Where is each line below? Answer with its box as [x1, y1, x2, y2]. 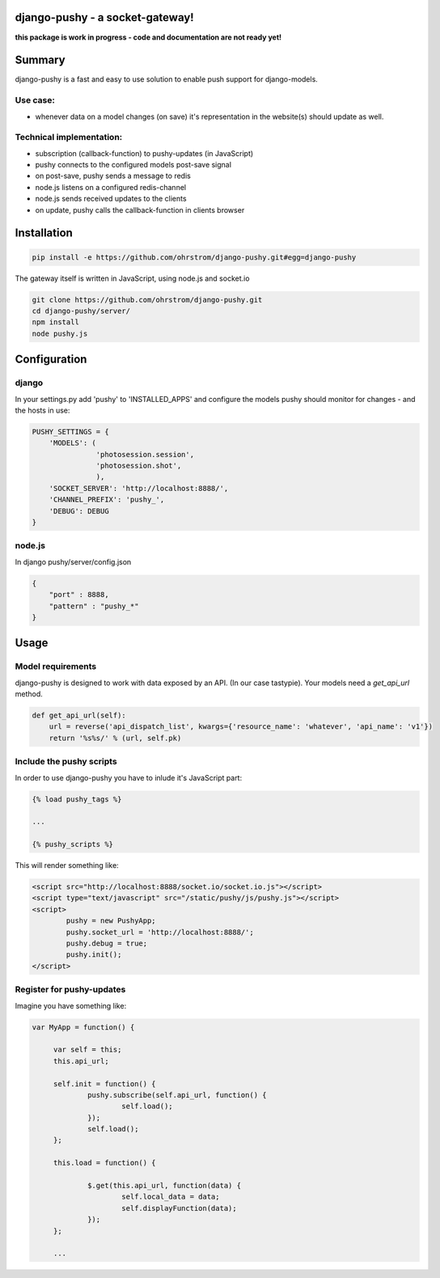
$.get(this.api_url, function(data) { [87, 1181, 242, 1191]
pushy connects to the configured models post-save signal [35, 160, 232, 170]
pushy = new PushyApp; [66, 916, 157, 925]
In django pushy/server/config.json [15, 556, 132, 566]
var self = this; [53, 1045, 122, 1055]
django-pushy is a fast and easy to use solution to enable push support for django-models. [15, 74, 319, 84]
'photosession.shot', [95, 461, 182, 471]
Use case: [15, 95, 56, 106]
